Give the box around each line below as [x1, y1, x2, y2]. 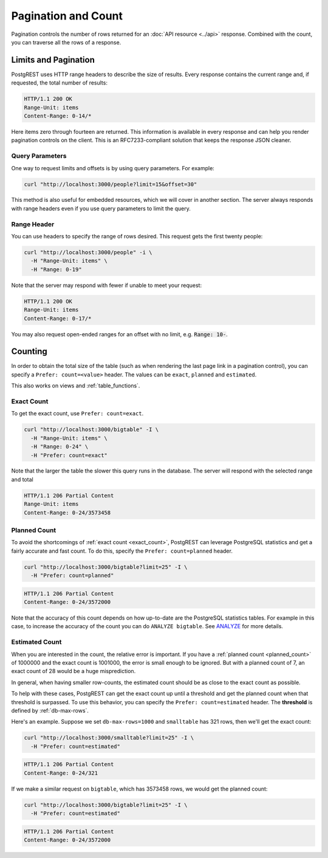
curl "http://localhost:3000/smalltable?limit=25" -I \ [24, 735, 194, 741]
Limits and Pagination [11, 55, 95, 65]
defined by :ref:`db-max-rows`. [11, 707, 89, 714]
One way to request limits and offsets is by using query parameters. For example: [11, 164, 215, 171]
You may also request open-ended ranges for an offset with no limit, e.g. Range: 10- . [11, 330, 228, 337]
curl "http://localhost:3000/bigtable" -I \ [24, 426, 159, 433]
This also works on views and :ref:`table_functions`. [11, 382, 140, 389]
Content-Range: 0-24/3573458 [24, 509, 111, 516]
